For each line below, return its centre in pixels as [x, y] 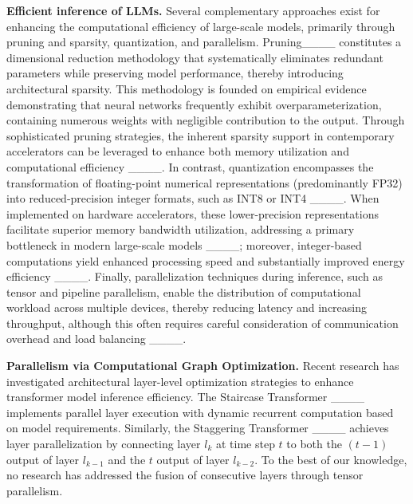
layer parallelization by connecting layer [104, 444]
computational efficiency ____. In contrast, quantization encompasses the [190, 166]
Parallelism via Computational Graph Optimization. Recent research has [203, 366]
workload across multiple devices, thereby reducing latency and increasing [187, 307]
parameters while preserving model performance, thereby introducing [175, 73]
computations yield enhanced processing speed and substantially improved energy [206, 260]
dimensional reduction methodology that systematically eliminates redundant [195, 57]
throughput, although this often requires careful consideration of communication [203, 323]
